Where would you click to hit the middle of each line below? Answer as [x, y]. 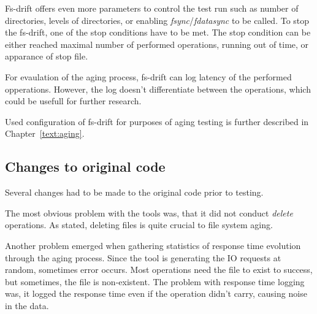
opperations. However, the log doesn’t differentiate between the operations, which [158, 89]
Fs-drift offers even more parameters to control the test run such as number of [152, 8]
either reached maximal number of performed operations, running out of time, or [157, 44]
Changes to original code [85, 167]
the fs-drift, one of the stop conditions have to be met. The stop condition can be [158, 32]
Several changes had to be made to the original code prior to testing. [134, 192]
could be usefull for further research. [73, 101]
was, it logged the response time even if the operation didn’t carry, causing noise [156, 293]
